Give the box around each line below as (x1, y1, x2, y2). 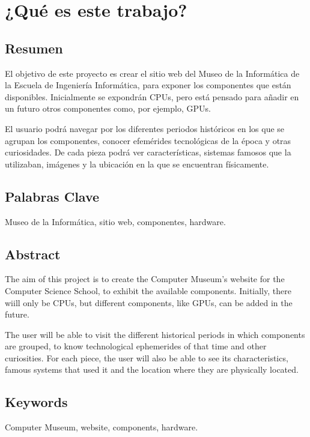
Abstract (5, 244, 61, 263)
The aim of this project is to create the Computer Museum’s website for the (5, 273, 285, 285)
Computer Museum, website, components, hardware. (5, 421, 198, 433)
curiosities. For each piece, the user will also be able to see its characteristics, (5, 351, 288, 364)
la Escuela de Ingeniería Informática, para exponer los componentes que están (5, 79, 291, 91)
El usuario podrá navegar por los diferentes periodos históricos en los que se (5, 122, 285, 134)
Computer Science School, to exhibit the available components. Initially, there (5, 284, 291, 297)
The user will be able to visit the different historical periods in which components (5, 328, 305, 340)
